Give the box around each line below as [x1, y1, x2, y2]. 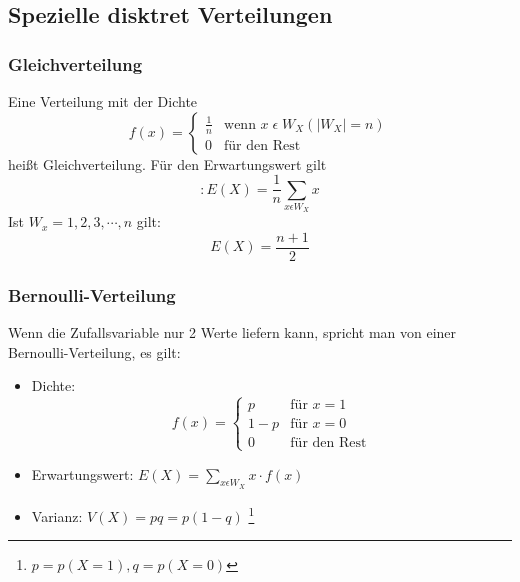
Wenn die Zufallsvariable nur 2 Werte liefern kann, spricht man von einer [8, 322, 457, 343]
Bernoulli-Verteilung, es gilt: [8, 341, 181, 362]
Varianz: [31, 505, 83, 526]
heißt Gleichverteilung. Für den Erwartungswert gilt [8, 153, 327, 174]
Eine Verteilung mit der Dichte [8, 91, 198, 111]
